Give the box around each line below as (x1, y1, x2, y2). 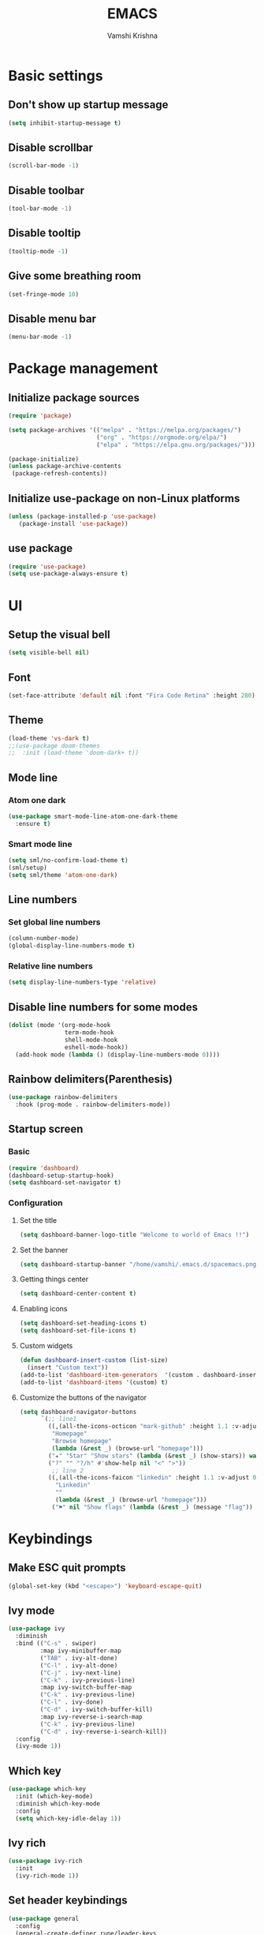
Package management (8, 360, 158, 377)
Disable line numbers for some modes (8, 1000, 199, 1014)
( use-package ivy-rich (8, 1857, 83, 1866)
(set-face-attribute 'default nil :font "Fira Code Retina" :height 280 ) (8, 692, 256, 699)
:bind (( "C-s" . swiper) (15, 1640, 97, 1648)
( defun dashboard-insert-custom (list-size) (19, 1356, 169, 1364)
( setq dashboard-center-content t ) (19, 1290, 137, 1298)
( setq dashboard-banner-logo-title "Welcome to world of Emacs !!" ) (19, 1231, 250, 1239)
